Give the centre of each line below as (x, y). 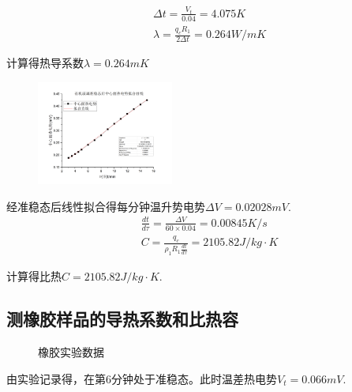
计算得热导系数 (45, 62)
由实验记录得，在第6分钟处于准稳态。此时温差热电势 (142, 378)
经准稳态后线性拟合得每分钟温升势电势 (106, 206)
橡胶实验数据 (71, 351)
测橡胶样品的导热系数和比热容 (122, 319)
